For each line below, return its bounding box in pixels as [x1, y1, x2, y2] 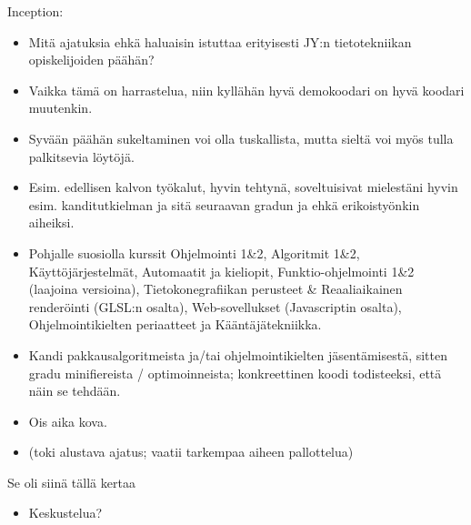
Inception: [7, 2, 64, 20]
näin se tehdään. [28, 381, 121, 400]
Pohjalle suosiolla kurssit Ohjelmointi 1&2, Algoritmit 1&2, [28, 243, 360, 262]
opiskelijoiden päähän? [28, 50, 155, 69]
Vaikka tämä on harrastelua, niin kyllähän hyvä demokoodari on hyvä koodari [28, 80, 465, 99]
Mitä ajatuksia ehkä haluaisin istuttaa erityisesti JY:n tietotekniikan [28, 32, 412, 51]
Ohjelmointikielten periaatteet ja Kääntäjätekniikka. [28, 315, 322, 334]
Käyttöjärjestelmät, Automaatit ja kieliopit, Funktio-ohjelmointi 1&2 [28, 261, 415, 280]
